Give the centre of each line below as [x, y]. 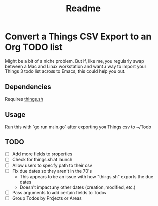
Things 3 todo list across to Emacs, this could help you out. [65, 71]
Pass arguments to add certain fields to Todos [59, 192]
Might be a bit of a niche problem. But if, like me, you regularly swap [75, 61]
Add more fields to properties [42, 154]
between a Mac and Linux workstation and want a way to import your [76, 66]
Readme [83, 9]
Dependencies [28, 87]
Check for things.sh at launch [42, 160]
